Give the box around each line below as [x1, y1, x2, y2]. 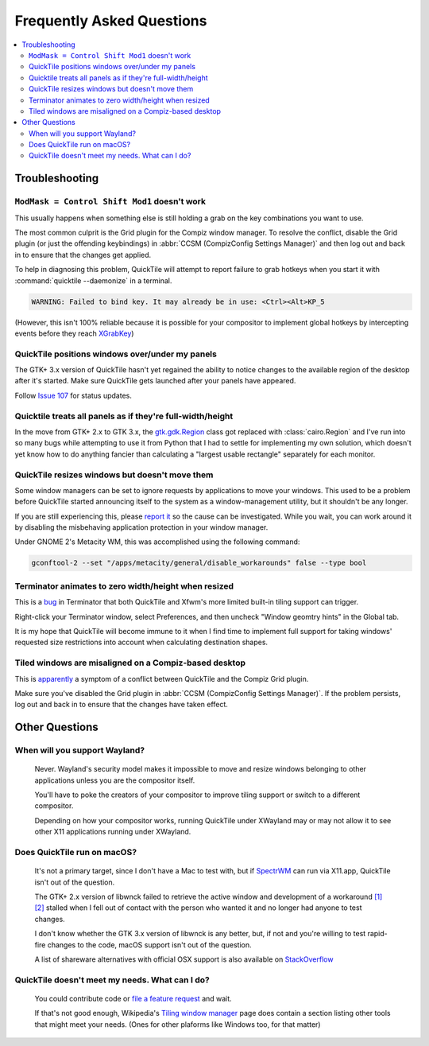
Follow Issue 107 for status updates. [14, 391, 133, 400]
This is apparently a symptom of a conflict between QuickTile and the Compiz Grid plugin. [14, 674, 309, 683]
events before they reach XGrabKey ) [14, 329, 134, 338]
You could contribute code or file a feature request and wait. [34, 994, 232, 1003]
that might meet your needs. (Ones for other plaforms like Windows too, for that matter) [34, 1019, 321, 1029]
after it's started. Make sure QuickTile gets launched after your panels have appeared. [14, 376, 296, 386]
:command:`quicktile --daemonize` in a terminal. [14, 275, 172, 286]
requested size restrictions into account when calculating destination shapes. [14, 637, 269, 647]
